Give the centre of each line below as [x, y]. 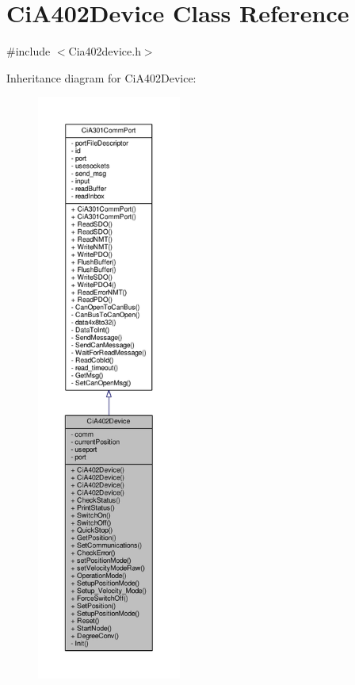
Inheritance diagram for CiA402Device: [101, 77]
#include [29, 51]
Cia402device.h [105, 51]
